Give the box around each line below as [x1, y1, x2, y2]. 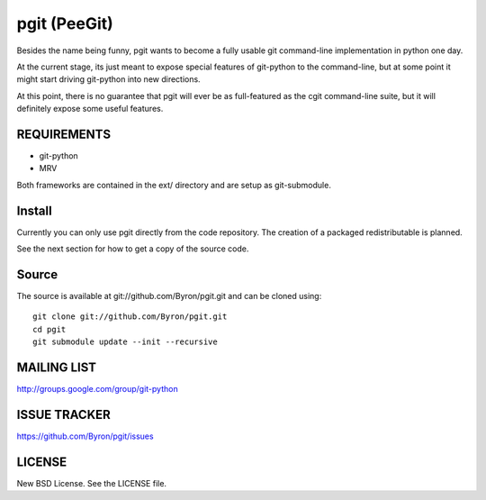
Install [16, 203, 53, 218]
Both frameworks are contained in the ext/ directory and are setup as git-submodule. [16, 179, 332, 190]
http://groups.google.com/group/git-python [16, 384, 179, 395]
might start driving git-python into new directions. [16, 74, 202, 85]
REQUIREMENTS [16, 126, 112, 141]
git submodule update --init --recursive [32, 337, 218, 347]
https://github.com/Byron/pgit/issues [16, 431, 154, 441]
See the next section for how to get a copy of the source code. [16, 243, 249, 254]
